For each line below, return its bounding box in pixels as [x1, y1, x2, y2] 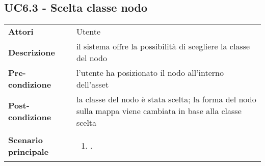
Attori [8, 25, 34, 38]
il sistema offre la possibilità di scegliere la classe [76, 40, 250, 52]
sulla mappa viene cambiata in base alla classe [76, 105, 242, 117]
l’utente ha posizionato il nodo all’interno [76, 67, 224, 79]
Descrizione [8, 46, 55, 58]
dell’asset [76, 78, 109, 91]
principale [8, 145, 49, 157]
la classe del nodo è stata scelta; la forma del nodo [76, 93, 256, 105]
